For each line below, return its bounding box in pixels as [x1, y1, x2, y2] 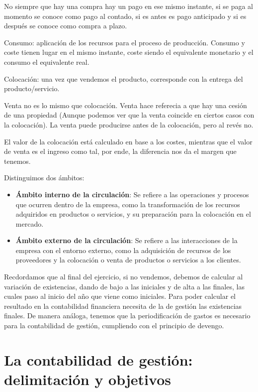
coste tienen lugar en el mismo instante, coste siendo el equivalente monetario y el [4, 47, 254, 57]
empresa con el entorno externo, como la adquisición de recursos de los [15, 245, 231, 255]
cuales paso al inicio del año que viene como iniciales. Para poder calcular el [4, 291, 236, 301]
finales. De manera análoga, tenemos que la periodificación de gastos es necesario [4, 310, 251, 321]
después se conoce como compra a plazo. [4, 20, 127, 31]
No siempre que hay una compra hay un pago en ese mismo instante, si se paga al [4, 1, 253, 11]
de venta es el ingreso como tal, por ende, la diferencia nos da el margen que [4, 146, 237, 156]
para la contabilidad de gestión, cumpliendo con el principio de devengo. [4, 320, 224, 331]
